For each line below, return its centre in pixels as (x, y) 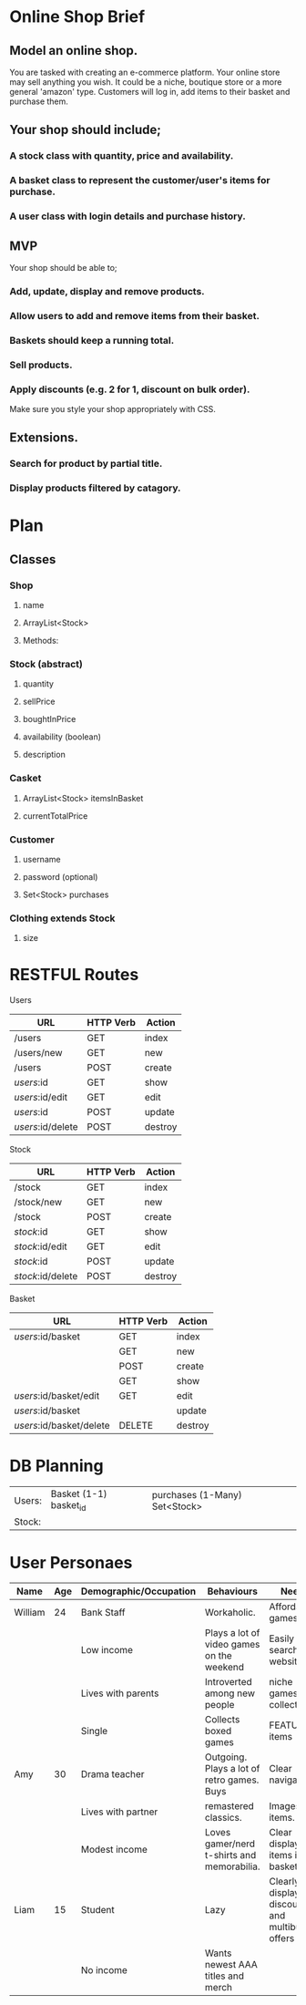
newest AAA (231, 1965)
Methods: (41, 641)
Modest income (114, 1850)
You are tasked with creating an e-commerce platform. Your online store (145, 72)
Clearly (284, 1882)
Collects (222, 1720)
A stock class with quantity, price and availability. (122, 156)
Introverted (228, 1682)
